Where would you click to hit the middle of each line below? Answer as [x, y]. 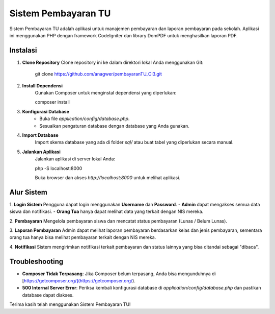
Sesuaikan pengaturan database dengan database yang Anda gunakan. [114, 126]
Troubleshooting [36, 261]
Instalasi [23, 50]
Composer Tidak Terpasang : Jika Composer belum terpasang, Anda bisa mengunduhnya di [119, 274]
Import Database [40, 135]
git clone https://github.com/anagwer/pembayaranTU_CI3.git [99, 74]
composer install [52, 102]
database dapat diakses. [48, 295]
